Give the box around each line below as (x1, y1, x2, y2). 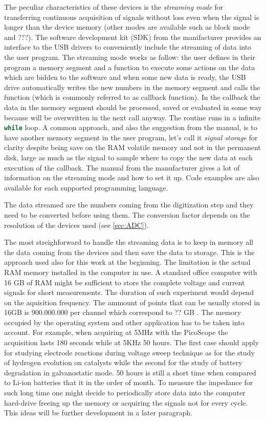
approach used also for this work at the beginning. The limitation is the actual (4, 257, 251, 267)
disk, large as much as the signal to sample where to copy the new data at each (4, 152, 253, 162)
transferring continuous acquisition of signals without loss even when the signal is (4, 11, 259, 22)
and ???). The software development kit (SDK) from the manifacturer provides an (4, 31, 261, 42)
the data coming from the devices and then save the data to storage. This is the (4, 246, 255, 257)
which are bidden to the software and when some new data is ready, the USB (4, 72, 246, 82)
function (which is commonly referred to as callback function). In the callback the (4, 92, 260, 102)
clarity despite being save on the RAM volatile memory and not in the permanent (4, 142, 261, 153)
